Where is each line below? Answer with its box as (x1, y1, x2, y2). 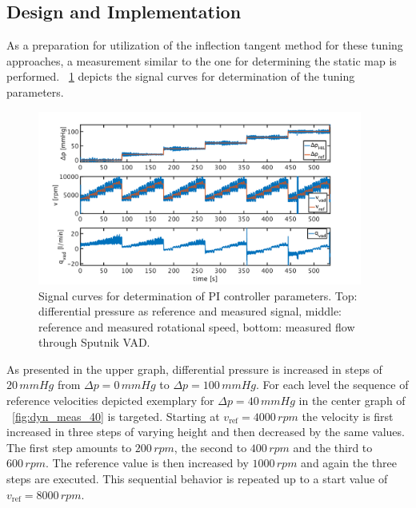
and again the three (301, 454, 397, 471)
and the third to (293, 439, 373, 455)
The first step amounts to (6, 439, 132, 455)
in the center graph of (298, 392, 406, 409)
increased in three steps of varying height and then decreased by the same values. (6, 423, 405, 440)
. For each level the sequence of (256, 376, 409, 393)
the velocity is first (302, 407, 394, 424)
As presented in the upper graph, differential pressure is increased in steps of (6, 360, 382, 377)
